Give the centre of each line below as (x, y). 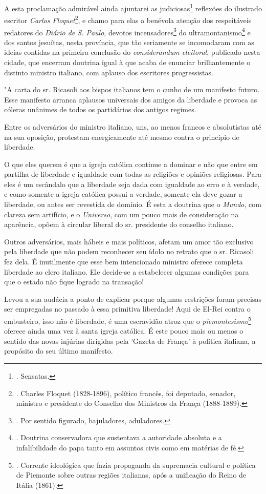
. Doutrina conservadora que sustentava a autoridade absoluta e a (119, 437)
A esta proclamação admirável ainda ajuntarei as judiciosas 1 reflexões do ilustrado (133, 7)
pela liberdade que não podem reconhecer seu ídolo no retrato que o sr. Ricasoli (129, 251)
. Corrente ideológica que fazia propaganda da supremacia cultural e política (136, 465)
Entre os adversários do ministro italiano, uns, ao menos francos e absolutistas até (133, 126)
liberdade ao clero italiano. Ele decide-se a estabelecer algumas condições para (127, 271)
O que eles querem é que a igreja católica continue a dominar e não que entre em (131, 164)
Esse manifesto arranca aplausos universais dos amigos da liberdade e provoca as (131, 99)
